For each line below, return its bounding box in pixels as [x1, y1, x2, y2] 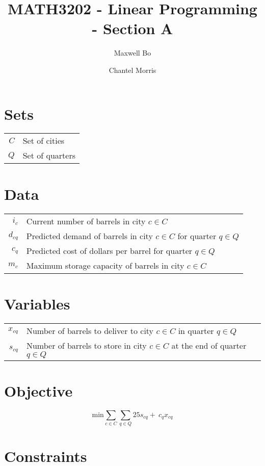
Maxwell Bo [114, 47, 151, 58]
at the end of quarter [171, 339, 247, 351]
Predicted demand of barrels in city [26, 229, 153, 242]
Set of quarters [22, 149, 75, 162]
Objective [4, 380, 73, 401]
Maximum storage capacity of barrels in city [26, 259, 184, 271]
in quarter [178, 324, 214, 336]
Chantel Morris [109, 64, 156, 75]
